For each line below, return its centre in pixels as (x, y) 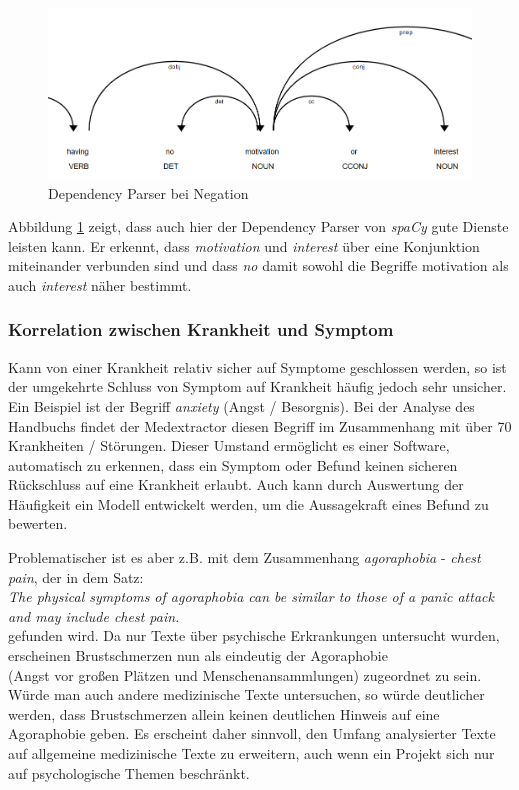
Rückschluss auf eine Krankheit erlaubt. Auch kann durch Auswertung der (236, 484)
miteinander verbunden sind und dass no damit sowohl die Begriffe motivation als (258, 265)
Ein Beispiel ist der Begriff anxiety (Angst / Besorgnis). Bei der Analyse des (241, 405)
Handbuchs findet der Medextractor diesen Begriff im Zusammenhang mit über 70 (260, 425)
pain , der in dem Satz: (76, 576)
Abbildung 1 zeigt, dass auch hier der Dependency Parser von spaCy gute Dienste (258, 226)
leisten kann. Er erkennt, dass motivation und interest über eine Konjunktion (244, 245)
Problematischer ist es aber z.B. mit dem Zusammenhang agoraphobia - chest (244, 557)
